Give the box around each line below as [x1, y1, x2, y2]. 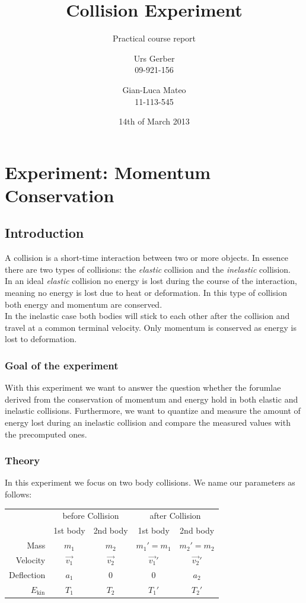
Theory [5, 453, 40, 468]
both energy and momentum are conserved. [5, 298, 162, 310]
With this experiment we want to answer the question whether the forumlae [5, 381, 281, 394]
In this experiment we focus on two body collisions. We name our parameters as [5, 476, 295, 489]
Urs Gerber [133, 52, 175, 64]
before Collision [62, 509, 119, 522]
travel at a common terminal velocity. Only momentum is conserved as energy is [5, 321, 297, 333]
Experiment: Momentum [5, 159, 211, 184]
